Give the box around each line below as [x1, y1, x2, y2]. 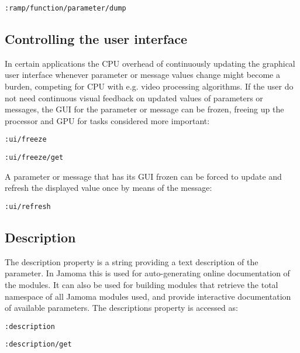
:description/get [5, 340, 72, 349]
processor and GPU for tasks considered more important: [5, 114, 210, 126]
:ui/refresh [5, 202, 51, 211]
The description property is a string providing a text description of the [5, 255, 258, 268]
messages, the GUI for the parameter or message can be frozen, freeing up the [5, 103, 284, 115]
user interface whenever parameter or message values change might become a [5, 68, 281, 81]
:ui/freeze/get [5, 153, 64, 162]
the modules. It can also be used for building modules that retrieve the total [5, 278, 278, 290]
